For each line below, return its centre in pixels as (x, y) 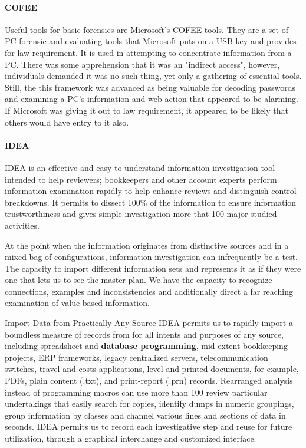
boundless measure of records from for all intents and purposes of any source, (144, 334)
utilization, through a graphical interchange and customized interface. (131, 438)
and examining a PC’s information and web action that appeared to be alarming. (152, 99)
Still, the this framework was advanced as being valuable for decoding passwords (150, 87)
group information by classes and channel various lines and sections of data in (145, 415)
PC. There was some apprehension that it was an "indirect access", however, (142, 64)
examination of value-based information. (77, 303)
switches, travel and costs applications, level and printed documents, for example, (152, 369)
